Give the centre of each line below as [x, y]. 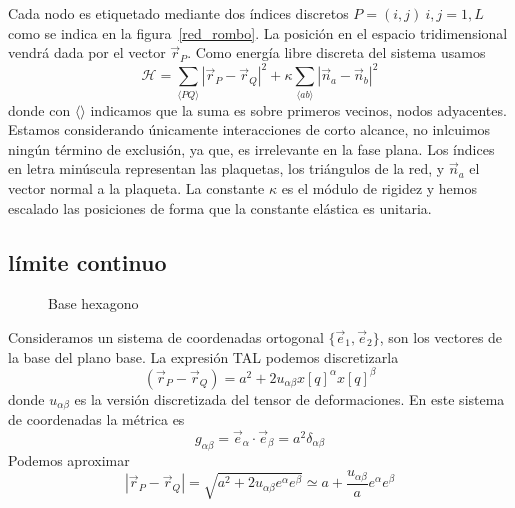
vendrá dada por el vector [87, 52]
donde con [39, 109]
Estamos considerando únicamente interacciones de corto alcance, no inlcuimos [249, 129]
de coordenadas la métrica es [96, 419]
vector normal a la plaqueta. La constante [136, 187]
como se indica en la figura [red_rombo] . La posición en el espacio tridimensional [258, 32]
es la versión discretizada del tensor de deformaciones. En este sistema [289, 398]
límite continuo [87, 261]
